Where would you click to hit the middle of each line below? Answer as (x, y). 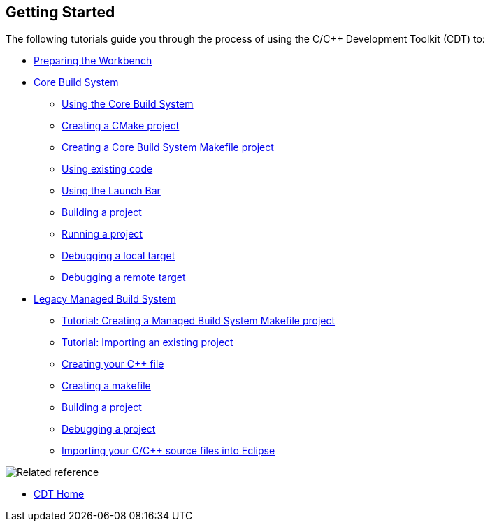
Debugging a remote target (124, 277)
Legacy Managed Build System (105, 299)
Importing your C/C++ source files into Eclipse (168, 451)
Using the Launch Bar (111, 191)
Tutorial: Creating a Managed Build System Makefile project (199, 321)
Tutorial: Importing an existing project (147, 342)
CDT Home (59, 494)
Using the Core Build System (128, 104)
